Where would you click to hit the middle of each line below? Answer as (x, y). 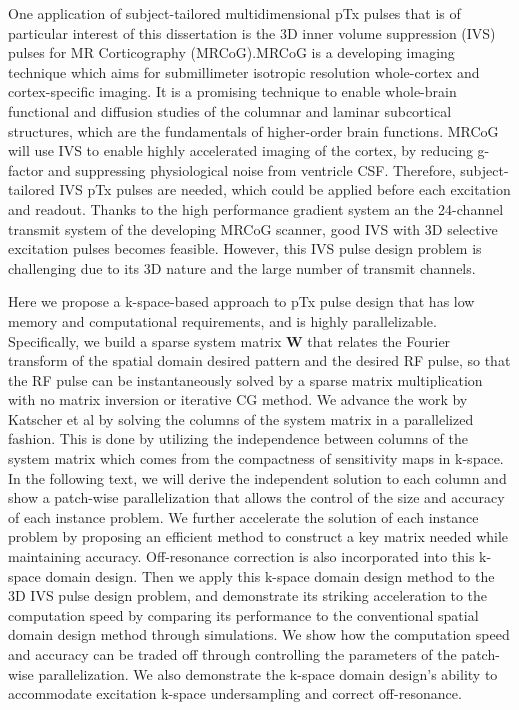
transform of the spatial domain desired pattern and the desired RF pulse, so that (259, 360)
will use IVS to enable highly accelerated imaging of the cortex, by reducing (240, 150)
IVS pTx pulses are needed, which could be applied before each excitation (285, 189)
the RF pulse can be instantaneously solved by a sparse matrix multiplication (245, 379)
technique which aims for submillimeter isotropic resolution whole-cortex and (244, 71)
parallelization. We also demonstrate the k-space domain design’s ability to (268, 673)
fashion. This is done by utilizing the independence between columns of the (238, 438)
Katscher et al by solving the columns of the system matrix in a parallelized (241, 418)
